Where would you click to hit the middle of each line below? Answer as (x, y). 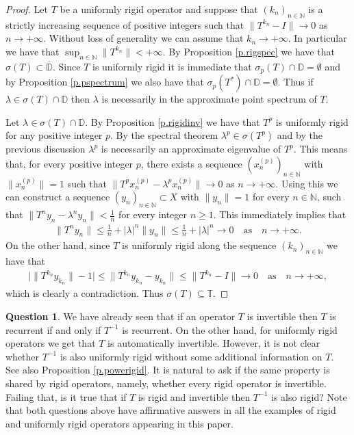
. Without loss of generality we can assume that (143, 38)
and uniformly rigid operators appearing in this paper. (119, 423)
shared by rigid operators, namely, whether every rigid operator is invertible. (166, 383)
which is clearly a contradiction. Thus (85, 293)
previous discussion (46, 149)
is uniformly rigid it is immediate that (172, 66)
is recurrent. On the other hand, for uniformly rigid (230, 329)
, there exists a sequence (191, 164)
